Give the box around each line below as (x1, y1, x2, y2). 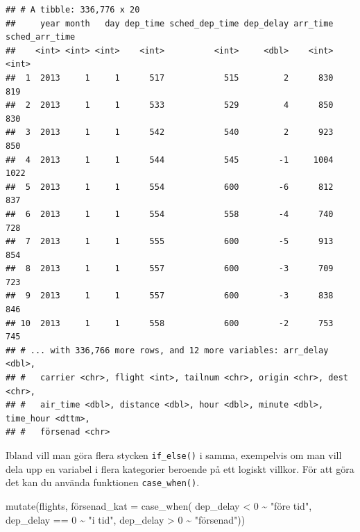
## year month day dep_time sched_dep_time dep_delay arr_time (6, 18, 334, 29)
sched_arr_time (6, 32, 76, 42)
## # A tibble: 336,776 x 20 (6, 5, 140, 15)
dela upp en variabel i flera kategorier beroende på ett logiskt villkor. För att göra (6, 461, 354, 476)
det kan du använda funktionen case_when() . (6, 475, 200, 490)
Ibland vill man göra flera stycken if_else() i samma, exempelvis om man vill (6, 448, 342, 462)
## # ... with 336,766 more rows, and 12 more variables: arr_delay (6, 345, 329, 355)
